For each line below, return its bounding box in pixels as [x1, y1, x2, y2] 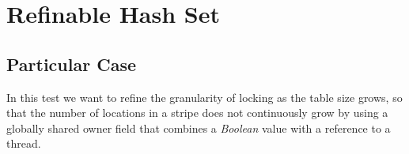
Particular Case [6, 51, 136, 76]
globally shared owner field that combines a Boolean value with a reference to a [6, 119, 391, 136]
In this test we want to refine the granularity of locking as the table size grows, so [6, 88, 403, 105]
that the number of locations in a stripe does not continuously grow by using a [6, 104, 388, 121]
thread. [6, 135, 41, 152]
